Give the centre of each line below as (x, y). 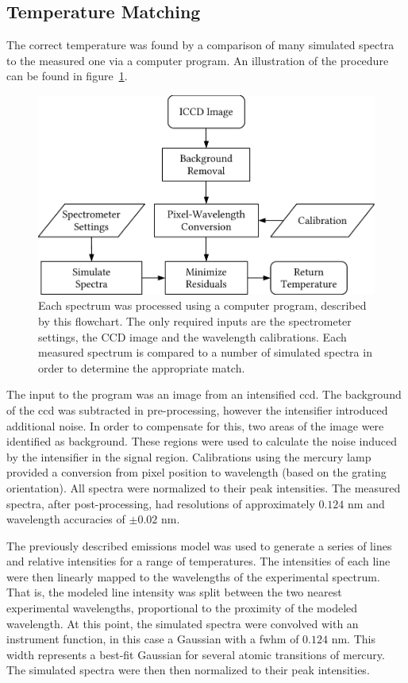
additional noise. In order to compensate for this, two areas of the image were (195, 425)
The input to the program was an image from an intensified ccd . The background (204, 394)
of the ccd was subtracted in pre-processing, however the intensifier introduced (197, 409)
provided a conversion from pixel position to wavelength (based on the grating (196, 472)
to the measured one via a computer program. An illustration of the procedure (198, 60)
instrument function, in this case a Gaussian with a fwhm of (153, 639)
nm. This (353, 639)
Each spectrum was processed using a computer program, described (202, 305)
